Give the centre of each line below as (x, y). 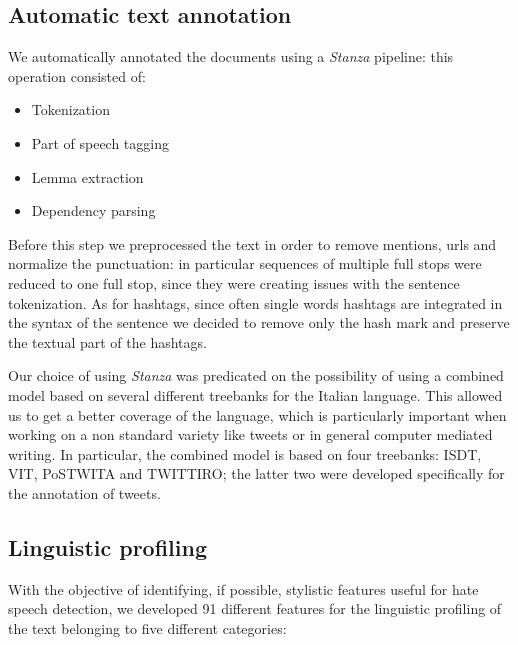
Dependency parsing (93, 210)
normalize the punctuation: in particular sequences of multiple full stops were (245, 263)
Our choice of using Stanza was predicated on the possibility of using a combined (256, 375)
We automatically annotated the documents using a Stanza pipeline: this (231, 56)
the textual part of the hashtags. (107, 341)
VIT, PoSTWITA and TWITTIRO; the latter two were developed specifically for (256, 473)
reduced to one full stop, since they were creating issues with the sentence (234, 282)
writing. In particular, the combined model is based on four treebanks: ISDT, (245, 453)
